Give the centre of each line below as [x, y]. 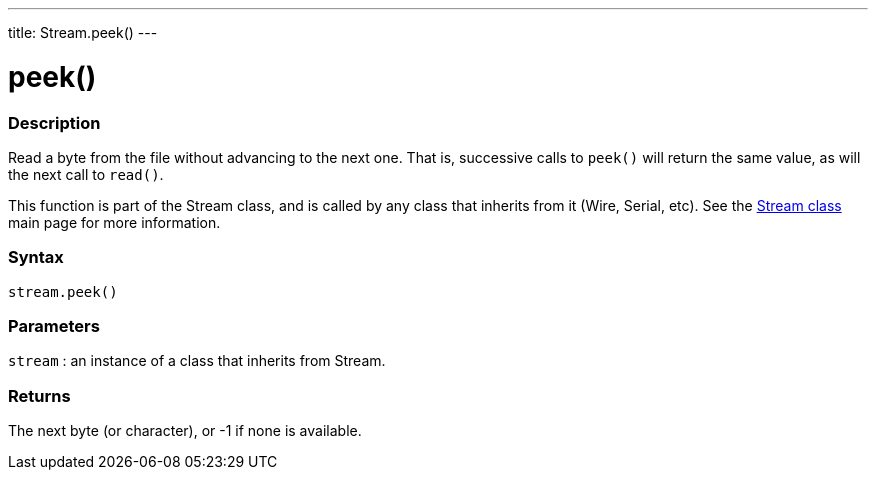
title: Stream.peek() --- [83, 32]
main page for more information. [114, 222]
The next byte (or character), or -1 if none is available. [185, 431]
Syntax [36, 257]
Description [54, 122]
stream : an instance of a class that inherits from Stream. [197, 361]
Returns [39, 395]
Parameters [54, 326]
